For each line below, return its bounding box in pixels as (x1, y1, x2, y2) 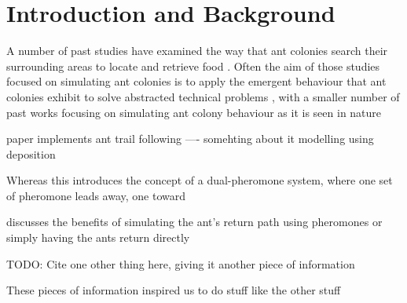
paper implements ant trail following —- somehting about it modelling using (6, 130, 374, 147)
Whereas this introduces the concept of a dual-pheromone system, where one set (6, 172, 393, 188)
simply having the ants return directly (6, 229, 190, 246)
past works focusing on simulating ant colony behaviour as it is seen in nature (6, 104, 382, 120)
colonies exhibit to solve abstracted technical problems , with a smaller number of (6, 88, 400, 104)
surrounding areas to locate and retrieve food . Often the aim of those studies (6, 57, 380, 74)
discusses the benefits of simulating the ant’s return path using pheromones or (6, 214, 383, 230)
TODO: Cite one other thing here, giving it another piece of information (6, 255, 355, 272)
